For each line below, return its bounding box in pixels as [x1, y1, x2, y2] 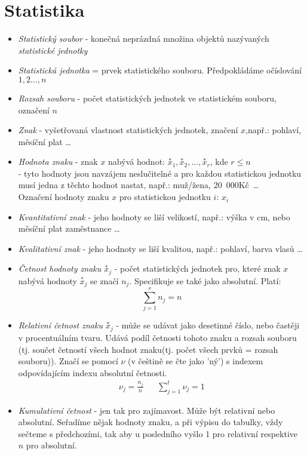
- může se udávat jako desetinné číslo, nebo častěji [116, 319, 300, 331]
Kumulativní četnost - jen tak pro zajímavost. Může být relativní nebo [18, 404, 275, 416]
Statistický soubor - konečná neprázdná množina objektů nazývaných [18, 32, 269, 45]
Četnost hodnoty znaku [18, 262, 102, 275]
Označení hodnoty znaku [18, 190, 109, 203]
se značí [90, 274, 119, 287]
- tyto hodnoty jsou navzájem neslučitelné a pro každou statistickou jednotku [18, 167, 302, 179]
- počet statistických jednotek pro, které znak [114, 262, 281, 275]
